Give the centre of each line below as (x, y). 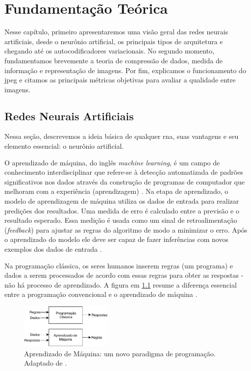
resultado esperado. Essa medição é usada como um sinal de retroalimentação (121, 220)
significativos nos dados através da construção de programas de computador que (125, 181)
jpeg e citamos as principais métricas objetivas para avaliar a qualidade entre (120, 80)
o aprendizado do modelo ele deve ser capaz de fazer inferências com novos (116, 239)
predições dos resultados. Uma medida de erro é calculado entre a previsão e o (122, 210)
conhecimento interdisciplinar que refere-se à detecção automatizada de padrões (124, 172)
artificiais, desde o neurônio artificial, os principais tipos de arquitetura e (114, 41)
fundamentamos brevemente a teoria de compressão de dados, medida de (113, 60)
